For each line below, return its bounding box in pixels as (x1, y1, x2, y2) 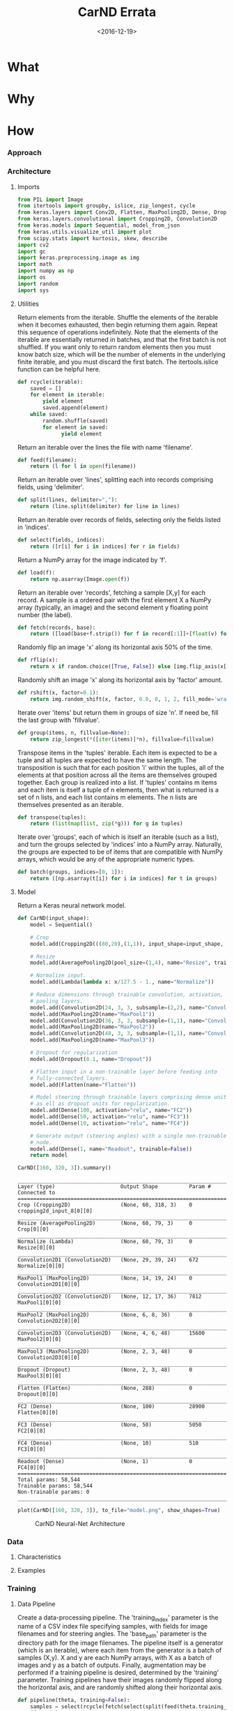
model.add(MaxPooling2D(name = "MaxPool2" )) (30, 1023, 155, 1030)
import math (17, 261, 52, 268)
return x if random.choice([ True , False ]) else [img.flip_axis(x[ (30, 663, 227, 670)
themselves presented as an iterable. (17, 800, 124, 808)
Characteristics (17, 1553, 61, 1561)
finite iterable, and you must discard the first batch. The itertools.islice (17, 357, 219, 366)
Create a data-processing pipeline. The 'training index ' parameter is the (17, 1613, 219, 1623)
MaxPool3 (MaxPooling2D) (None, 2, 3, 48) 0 (17, 1348, 193, 1355)
